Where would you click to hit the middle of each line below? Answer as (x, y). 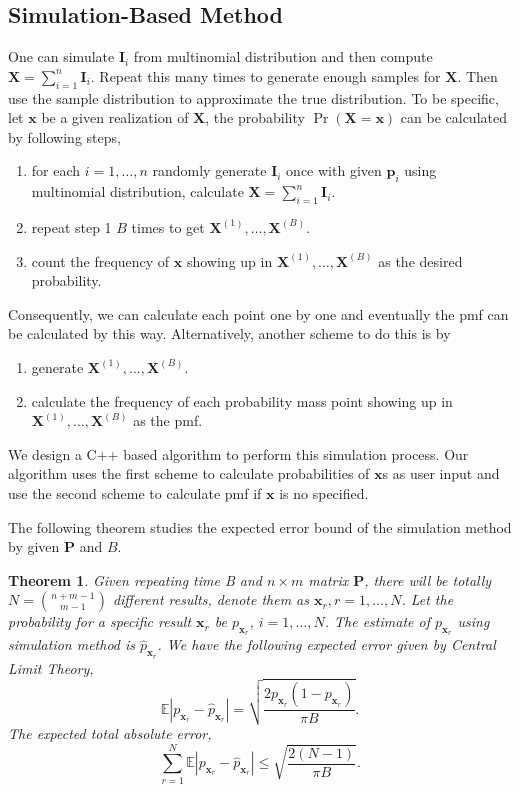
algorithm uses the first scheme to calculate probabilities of (189, 473)
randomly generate (209, 170)
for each (56, 170)
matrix (328, 579)
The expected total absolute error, (110, 732)
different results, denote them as (211, 599)
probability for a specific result (100, 621)
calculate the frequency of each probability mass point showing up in (242, 400)
